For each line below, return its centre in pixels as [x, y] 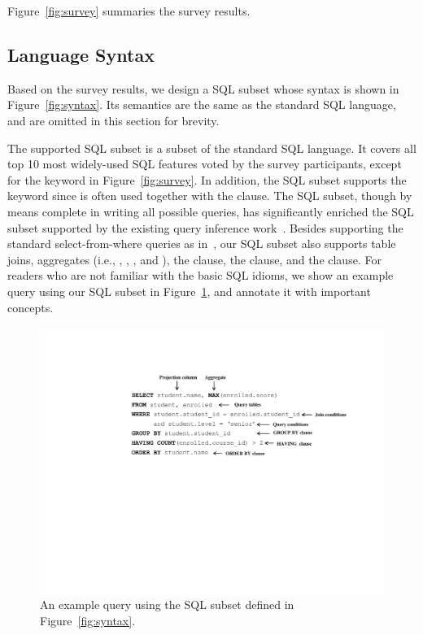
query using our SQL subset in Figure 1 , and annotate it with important [189, 291]
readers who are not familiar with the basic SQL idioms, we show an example [201, 275]
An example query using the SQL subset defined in [167, 605]
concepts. [31, 307]
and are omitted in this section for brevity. [113, 120]
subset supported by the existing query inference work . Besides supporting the [205, 227]
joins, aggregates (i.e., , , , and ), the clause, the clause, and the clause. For [194, 259]
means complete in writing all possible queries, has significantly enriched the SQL [211, 211]
